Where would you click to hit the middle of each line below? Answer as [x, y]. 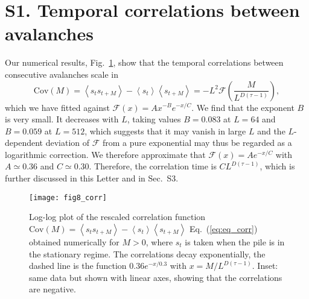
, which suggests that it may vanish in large [165, 131]
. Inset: [265, 266]
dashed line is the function [78, 266]
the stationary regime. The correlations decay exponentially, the [147, 253]
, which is [277, 166]
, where [159, 241]
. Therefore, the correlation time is [153, 166]
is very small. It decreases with [62, 119]
